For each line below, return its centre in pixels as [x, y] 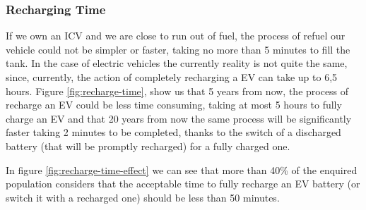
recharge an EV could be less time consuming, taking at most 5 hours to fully [174, 105]
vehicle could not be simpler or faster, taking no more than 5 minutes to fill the [178, 49]
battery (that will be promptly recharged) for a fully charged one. [148, 146]
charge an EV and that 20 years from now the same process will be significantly [179, 118]
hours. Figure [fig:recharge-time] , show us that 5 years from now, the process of [177, 91]
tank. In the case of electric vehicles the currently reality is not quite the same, [177, 63]
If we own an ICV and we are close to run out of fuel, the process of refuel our [176, 36]
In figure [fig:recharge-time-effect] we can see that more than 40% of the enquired [182, 169]
